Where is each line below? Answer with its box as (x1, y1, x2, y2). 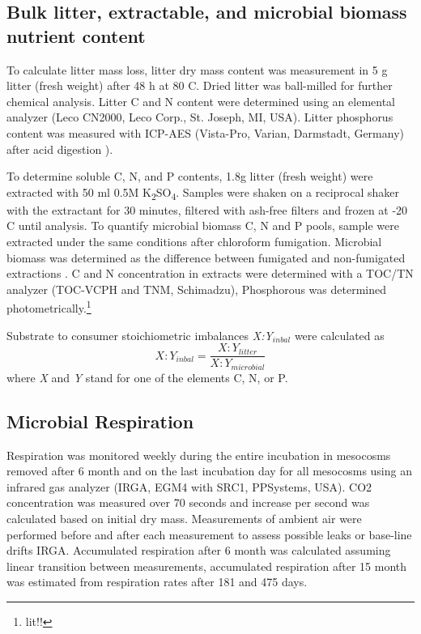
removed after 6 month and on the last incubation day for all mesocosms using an (6, 462, 412, 479)
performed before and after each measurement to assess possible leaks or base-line (6, 525, 412, 543)
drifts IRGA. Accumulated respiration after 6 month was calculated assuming (6, 542, 391, 559)
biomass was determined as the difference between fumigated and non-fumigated (6, 249, 406, 266)
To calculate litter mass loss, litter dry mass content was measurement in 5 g (6, 61, 388, 78)
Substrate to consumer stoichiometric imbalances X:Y (6, 326, 273, 343)
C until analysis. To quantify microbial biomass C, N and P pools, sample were (6, 217, 399, 234)
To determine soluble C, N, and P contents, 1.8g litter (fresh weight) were (6, 168, 373, 185)
